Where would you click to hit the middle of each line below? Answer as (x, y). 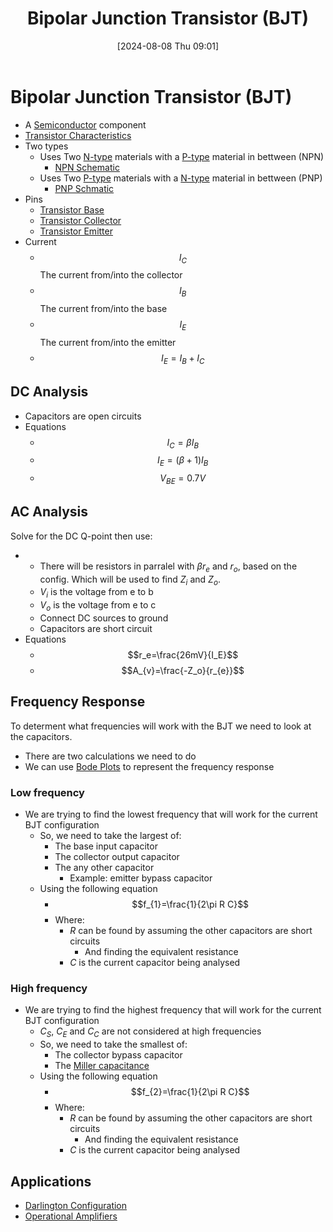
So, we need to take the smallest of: (113, 1044)
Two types (46, 146)
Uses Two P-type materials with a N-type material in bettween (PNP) (181, 178)
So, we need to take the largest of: (110, 836)
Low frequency (47, 792)
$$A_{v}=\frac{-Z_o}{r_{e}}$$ (183, 671)
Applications (51, 1181)
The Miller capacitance (102, 1066)
